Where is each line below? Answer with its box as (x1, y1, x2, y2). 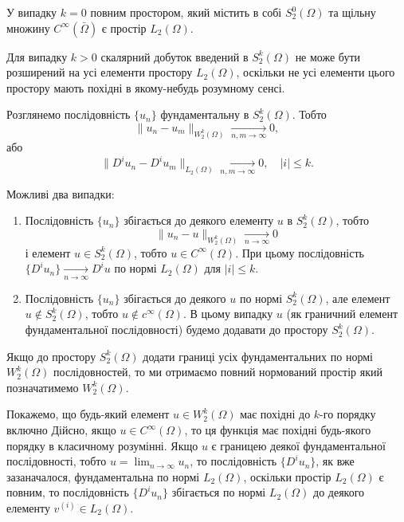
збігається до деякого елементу (124, 212, 274, 229)
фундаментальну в (160, 106, 249, 123)
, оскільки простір (243, 468, 331, 485)
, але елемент (325, 289, 390, 306)
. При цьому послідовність (235, 244, 364, 261)
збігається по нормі (171, 484, 266, 500)
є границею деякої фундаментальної (211, 437, 386, 453)
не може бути (295, 48, 361, 65)
